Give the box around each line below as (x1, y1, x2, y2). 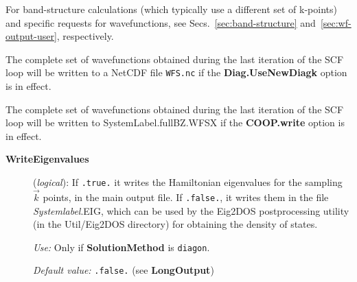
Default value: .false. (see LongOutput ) (33, 263, 214, 277)
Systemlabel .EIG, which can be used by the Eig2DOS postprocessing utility (33, 203, 349, 218)
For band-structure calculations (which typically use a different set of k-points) (5, 2, 337, 16)
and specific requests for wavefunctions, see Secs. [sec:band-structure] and (5, 15, 316, 30)
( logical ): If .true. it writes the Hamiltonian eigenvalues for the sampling (33, 175, 343, 189)
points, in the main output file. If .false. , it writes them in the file (43, 189, 329, 204)
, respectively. (56, 29, 114, 43)
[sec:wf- (320, 15, 352, 30)
